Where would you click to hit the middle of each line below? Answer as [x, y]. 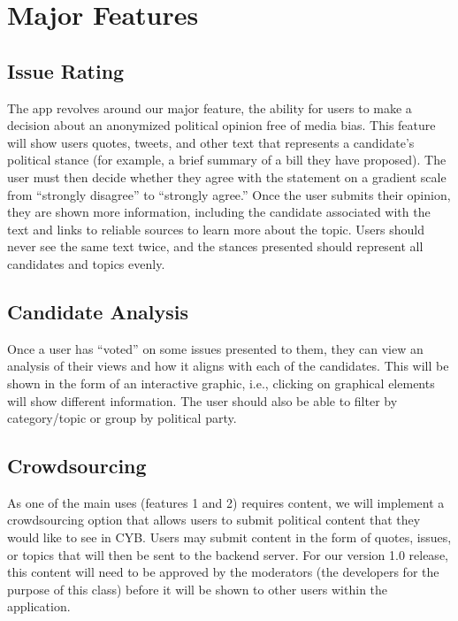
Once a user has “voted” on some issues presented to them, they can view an [215, 348]
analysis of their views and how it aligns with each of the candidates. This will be [228, 366]
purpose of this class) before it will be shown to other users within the [198, 589]
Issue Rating [66, 70]
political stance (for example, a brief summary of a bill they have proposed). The [227, 160]
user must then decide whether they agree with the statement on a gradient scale [227, 176]
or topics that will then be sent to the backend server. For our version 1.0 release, [228, 554]
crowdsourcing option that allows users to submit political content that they [214, 520]
